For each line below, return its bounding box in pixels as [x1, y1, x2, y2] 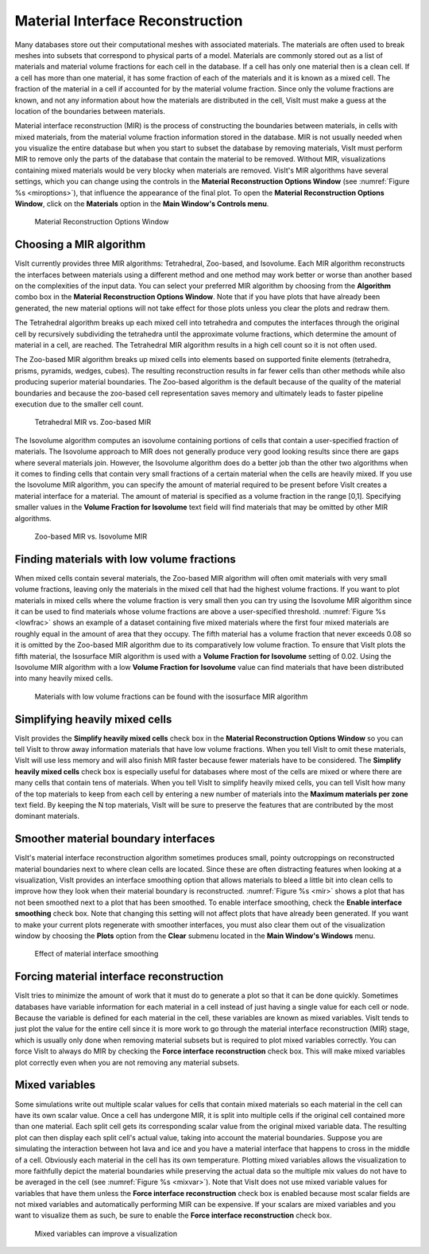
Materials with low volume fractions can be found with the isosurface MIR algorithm [34, 691, 308, 701]
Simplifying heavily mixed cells [14, 712, 172, 726]
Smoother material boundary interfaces [14, 832, 215, 846]
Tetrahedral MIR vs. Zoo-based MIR [34, 418, 151, 427]
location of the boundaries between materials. [14, 106, 166, 115]
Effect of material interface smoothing [34, 949, 159, 959]
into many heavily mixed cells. [14, 673, 114, 683]
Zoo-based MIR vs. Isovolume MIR [34, 532, 147, 541]
